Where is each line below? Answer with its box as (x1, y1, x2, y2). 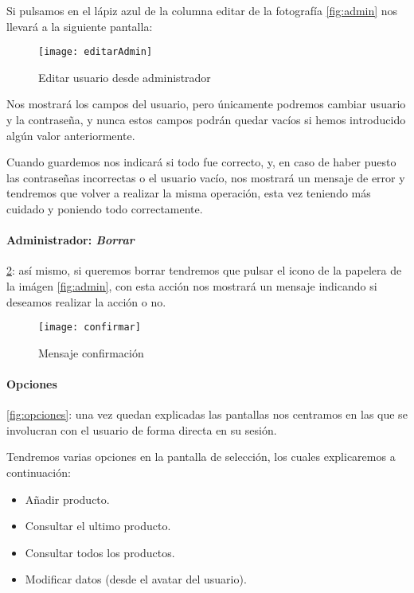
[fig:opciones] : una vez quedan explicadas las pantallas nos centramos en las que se (6, 406, 408, 423)
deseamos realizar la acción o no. (6, 293, 166, 310)
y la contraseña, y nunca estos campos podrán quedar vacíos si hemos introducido (6, 111, 406, 128)
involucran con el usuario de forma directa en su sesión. (6, 421, 277, 438)
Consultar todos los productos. (25, 544, 175, 560)
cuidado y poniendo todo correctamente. (6, 201, 203, 217)
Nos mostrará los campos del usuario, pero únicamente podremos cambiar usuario (6, 96, 406, 112)
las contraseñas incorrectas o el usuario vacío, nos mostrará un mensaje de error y (6, 169, 405, 185)
